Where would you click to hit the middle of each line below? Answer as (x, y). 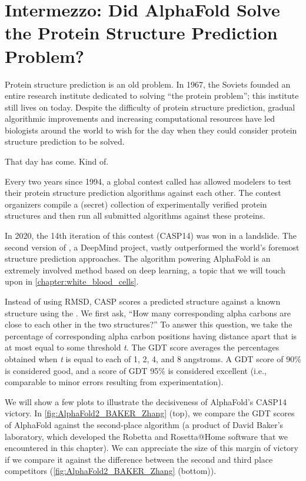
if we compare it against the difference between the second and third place (139, 459)
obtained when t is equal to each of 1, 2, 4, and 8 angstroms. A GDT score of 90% (153, 358)
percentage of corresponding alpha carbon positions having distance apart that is (151, 335)
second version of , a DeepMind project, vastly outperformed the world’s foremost (152, 247)
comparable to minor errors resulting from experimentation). (114, 382)
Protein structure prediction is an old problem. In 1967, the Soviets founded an (148, 84)
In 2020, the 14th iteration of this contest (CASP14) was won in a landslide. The (151, 236)
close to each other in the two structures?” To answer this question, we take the (149, 324)
